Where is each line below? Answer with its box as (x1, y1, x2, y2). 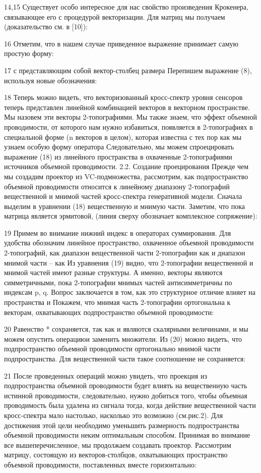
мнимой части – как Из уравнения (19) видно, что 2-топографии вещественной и (4, 257, 253, 268)
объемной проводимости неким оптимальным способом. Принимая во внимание (4, 430, 250, 440)
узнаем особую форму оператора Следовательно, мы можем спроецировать (4, 141, 234, 152)
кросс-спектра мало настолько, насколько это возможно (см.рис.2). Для (4, 409, 223, 420)
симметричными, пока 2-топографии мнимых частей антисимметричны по (4, 277, 232, 287)
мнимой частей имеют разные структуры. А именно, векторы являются (4, 267, 223, 278)
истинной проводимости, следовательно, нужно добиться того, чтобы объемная (4, 390, 247, 400)
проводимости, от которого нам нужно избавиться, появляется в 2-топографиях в (4, 121, 253, 132)
